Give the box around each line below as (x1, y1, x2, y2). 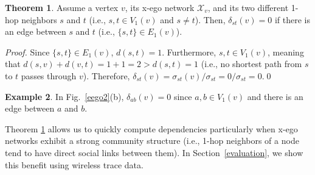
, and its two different (207, 1, 289, 13)
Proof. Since (5, 45, 50, 58)
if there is (274, 13, 311, 26)
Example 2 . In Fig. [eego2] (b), (5, 90, 124, 102)
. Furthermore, (162, 45, 216, 58)
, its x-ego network (125, 1, 195, 13)
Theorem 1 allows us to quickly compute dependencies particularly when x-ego (5, 122, 298, 135)
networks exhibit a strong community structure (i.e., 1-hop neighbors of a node (5, 134, 299, 147)
